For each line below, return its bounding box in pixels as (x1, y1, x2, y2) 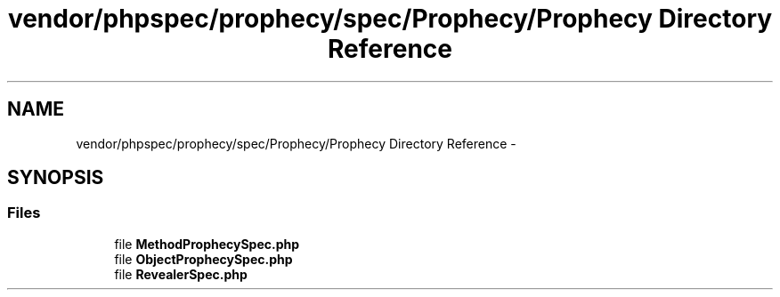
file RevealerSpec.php (114, 266, 248, 282)
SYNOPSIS (7, 166, 104, 189)
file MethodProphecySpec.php (114, 236, 300, 252)
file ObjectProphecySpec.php (114, 251, 293, 267)
